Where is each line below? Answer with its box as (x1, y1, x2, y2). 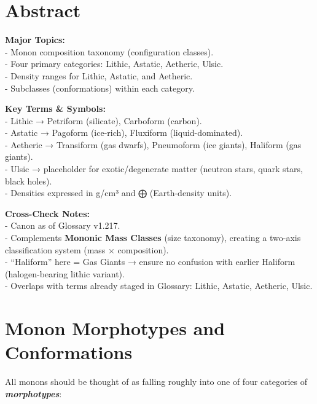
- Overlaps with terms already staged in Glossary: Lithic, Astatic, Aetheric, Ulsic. (5, 279, 313, 292)
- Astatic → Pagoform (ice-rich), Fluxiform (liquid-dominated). (5, 126, 243, 139)
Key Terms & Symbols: (5, 102, 106, 115)
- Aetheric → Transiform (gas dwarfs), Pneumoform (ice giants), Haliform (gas (5, 138, 302, 151)
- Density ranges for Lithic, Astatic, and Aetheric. (5, 69, 193, 82)
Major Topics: (5, 33, 65, 46)
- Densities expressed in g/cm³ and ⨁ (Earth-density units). (5, 186, 232, 199)
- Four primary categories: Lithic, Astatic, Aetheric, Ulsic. (5, 57, 224, 70)
